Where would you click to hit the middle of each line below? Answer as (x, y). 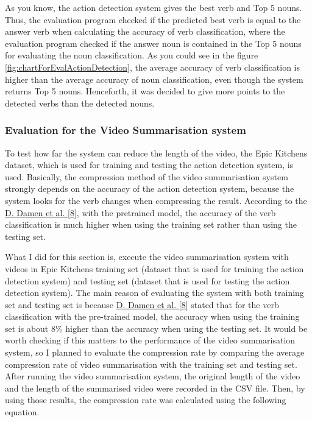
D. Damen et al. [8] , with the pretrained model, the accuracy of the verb (140, 212)
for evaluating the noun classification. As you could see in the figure (132, 55)
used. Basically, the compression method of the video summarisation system (147, 176)
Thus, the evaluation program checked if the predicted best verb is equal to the (153, 19)
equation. (22, 412)
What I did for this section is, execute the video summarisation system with (147, 257)
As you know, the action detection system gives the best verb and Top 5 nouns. (154, 7)
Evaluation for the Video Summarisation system (126, 130)
